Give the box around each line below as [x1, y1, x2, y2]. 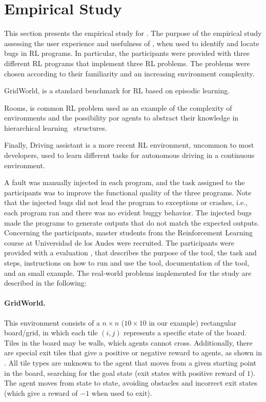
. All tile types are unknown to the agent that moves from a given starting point [4, 357, 257, 368]
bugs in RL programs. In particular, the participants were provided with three [4, 48, 250, 58]
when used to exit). [91, 387, 152, 398]
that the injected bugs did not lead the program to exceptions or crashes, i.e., [4, 197, 248, 208]
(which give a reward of [4, 387, 78, 398]
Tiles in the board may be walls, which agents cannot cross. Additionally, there [4, 337, 253, 348]
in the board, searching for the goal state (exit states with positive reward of [4, 367, 245, 378]
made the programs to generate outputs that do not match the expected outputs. [4, 217, 259, 228]
